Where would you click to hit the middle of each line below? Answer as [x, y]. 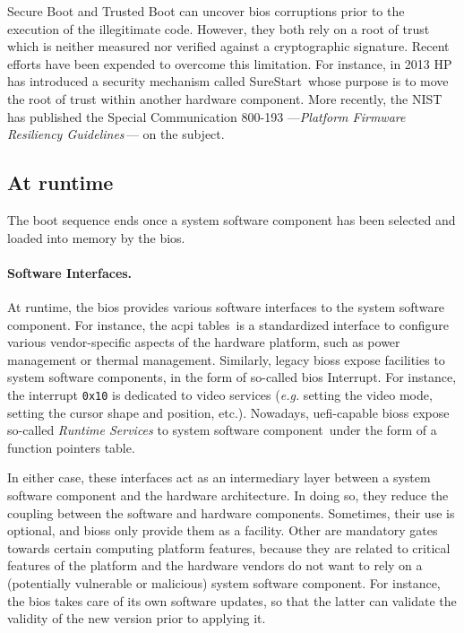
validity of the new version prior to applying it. [137, 618]
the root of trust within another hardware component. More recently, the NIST [225, 98]
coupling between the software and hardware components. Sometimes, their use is [231, 512]
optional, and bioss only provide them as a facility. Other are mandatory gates [223, 530]
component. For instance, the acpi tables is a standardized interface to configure [228, 324]
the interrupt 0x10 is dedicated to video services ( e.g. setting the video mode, [220, 394]
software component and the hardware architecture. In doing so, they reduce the [228, 494]
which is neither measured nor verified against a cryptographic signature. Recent [228, 46]
